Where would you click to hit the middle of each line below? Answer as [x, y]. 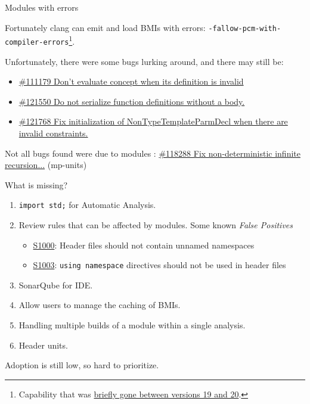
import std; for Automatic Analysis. [87, 205]
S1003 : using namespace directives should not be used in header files [159, 265]
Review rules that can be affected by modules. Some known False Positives [156, 224]
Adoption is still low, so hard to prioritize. [82, 365]
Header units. [43, 345]
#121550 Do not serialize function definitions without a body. [132, 101]
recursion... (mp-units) [46, 165]
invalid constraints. [53, 133]
